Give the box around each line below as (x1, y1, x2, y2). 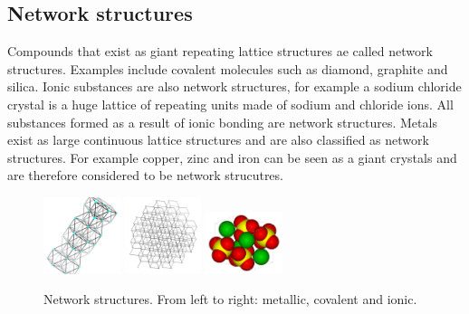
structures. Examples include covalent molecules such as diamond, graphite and (7, 59, 448, 78)
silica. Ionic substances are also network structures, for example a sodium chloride (7, 77, 462, 96)
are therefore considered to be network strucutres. (7, 166, 283, 185)
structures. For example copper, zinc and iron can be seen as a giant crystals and (7, 147, 457, 167)
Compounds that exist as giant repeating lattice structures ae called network (7, 42, 433, 61)
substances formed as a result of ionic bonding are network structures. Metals (7, 112, 437, 131)
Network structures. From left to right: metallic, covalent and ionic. (43, 290, 417, 309)
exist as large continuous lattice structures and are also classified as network (7, 130, 429, 149)
